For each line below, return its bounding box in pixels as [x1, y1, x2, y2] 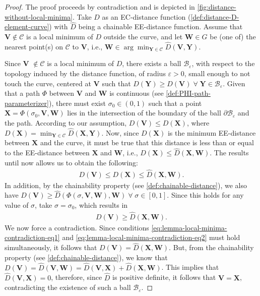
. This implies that [161, 262, 219, 272]
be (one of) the [210, 31, 256, 41]
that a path [5, 88, 40, 98]
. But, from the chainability [169, 242, 254, 253]
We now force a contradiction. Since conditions [5, 222, 149, 232]
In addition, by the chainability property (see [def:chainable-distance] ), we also [5, 180, 247, 190]
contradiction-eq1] [5, 232, 60, 243]
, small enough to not [184, 68, 250, 78]
